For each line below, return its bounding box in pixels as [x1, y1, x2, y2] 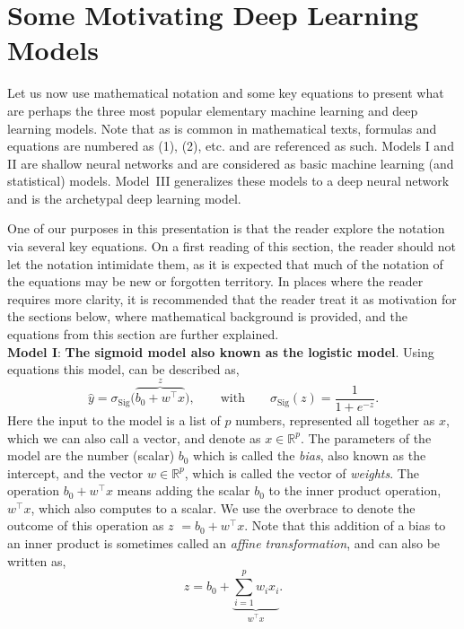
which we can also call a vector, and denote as [7, 428, 261, 447]
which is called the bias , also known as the [193, 446, 426, 465]
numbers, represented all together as [235, 410, 435, 429]
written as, [7, 551, 66, 570]
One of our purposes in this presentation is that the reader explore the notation [7, 219, 445, 238]
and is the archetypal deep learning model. [7, 188, 241, 207]
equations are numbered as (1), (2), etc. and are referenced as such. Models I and [7, 136, 454, 155]
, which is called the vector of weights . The [184, 463, 419, 482]
